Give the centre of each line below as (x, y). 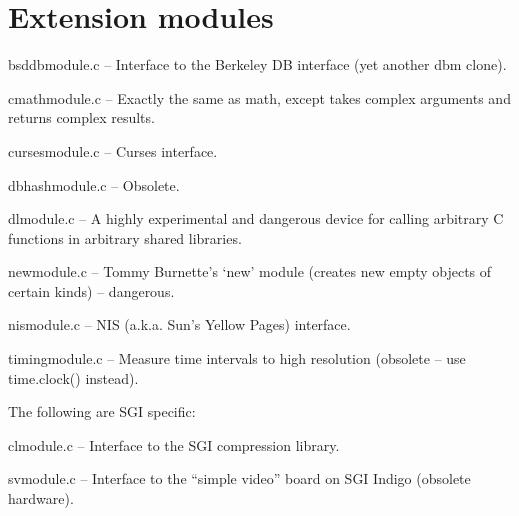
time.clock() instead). (73, 377)
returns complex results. (81, 117)
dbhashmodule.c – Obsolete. (94, 184)
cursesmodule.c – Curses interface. (113, 150)
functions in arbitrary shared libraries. (125, 237)
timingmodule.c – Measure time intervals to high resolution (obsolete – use (237, 358)
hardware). (41, 498)
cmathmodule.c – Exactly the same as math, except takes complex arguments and (259, 97)
